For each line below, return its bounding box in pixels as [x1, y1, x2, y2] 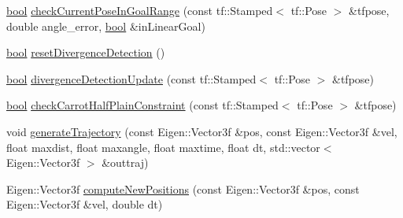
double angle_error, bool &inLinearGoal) [6, 17, 205, 34]
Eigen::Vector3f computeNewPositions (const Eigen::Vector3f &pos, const [6, 180, 360, 197]
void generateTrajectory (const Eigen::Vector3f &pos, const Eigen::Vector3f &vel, [6, 123, 397, 139]
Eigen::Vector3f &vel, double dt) [6, 196, 163, 212]
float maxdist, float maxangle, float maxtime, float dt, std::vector [6, 139, 320, 155]
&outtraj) [102, 154, 149, 171]
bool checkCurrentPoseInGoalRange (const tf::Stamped [6, 2, 273, 18]
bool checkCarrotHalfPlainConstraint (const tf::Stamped [6, 97, 279, 113]
